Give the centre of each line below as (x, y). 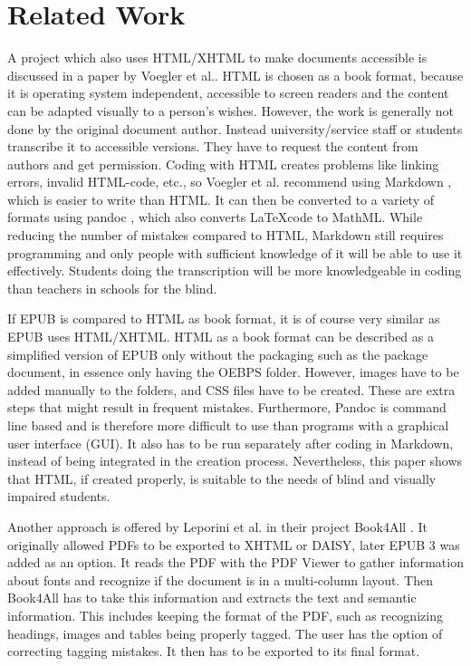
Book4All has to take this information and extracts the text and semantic (212, 598)
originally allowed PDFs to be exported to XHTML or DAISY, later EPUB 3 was (234, 544)
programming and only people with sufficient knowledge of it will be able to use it (235, 252)
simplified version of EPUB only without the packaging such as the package (218, 354)
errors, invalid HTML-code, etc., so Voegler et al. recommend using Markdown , (230, 182)
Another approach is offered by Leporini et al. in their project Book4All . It (217, 526)
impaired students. (59, 496)
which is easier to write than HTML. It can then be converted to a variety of (221, 199)
